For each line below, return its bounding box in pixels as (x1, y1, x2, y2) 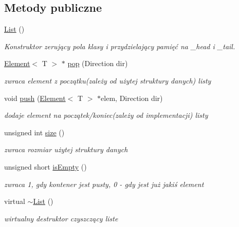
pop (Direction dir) (67, 58, 128, 69)
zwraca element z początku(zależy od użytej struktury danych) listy (4, 75, 211, 86)
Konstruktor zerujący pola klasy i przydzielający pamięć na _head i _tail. (4, 40, 235, 51)
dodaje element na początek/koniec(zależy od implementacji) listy (4, 110, 208, 120)
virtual (4, 196, 25, 207)
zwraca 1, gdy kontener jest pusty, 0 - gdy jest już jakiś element (4, 178, 204, 189)
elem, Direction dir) (101, 92, 163, 103)
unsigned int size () (4, 127, 65, 137)
